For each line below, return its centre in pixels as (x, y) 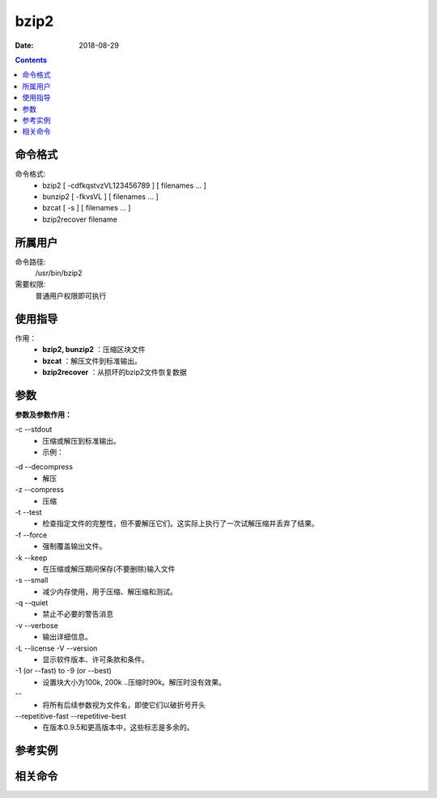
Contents (31, 60)
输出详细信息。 (67, 637)
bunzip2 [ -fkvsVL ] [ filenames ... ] (101, 196)
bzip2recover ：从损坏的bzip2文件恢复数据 (115, 371)
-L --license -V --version (56, 648)
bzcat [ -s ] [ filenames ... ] (87, 208)
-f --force (31, 535)
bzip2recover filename (80, 219)
